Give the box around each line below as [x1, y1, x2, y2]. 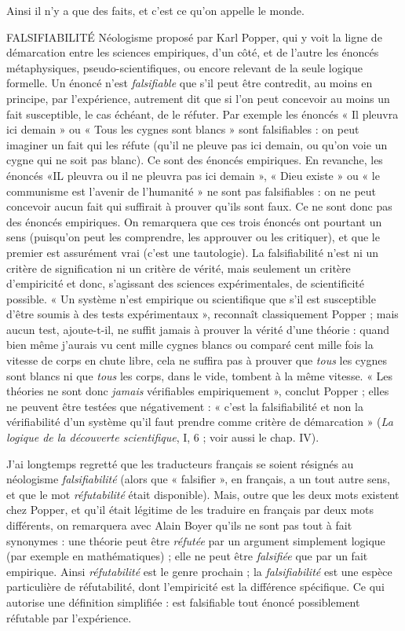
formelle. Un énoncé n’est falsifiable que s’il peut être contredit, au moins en [6, 75, 373, 91]
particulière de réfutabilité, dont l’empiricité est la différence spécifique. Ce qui [6, 578, 385, 595]
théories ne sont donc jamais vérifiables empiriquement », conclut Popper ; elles [6, 383, 389, 399]
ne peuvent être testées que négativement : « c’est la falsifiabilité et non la [6, 398, 363, 414]
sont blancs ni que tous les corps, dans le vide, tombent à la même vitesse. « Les [6, 367, 393, 383]
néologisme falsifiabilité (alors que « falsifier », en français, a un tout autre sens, [6, 471, 390, 487]
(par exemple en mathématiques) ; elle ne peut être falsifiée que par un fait [6, 548, 368, 564]
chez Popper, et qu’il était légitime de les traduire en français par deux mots [6, 501, 374, 518]
